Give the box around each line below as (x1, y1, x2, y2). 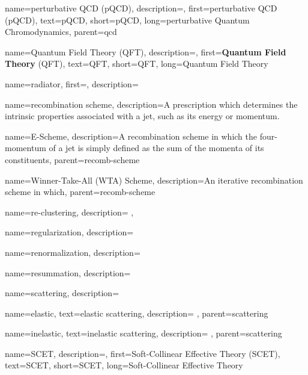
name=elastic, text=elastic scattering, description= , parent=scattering (5, 306, 268, 319)
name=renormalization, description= (5, 246, 140, 258)
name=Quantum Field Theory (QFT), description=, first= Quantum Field (5, 45, 286, 58)
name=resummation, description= (5, 266, 131, 279)
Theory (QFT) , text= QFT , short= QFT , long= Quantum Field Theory (5, 57, 268, 70)
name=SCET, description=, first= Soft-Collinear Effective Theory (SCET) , (5, 347, 280, 359)
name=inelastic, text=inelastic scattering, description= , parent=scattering (5, 327, 282, 339)
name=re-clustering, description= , (5, 205, 134, 218)
